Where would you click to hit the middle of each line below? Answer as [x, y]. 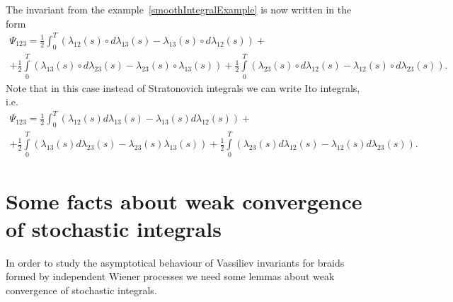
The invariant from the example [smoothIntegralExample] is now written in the [179, 9]
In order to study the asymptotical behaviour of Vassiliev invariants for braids [175, 262]
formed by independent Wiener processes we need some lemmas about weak [170, 276]
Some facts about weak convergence [184, 201]
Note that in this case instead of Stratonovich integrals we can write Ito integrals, [183, 87]
